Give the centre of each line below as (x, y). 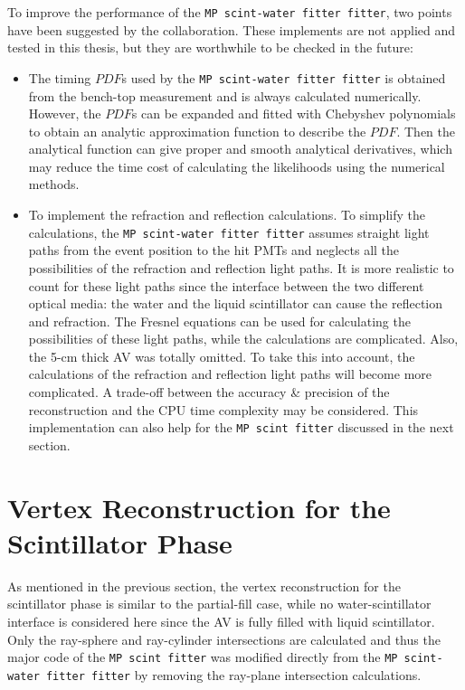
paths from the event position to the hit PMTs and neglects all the (214, 250)
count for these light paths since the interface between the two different (226, 285)
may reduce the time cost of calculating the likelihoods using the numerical (237, 166)
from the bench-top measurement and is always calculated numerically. (225, 95)
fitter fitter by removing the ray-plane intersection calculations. (233, 674)
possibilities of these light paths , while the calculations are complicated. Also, (243, 339)
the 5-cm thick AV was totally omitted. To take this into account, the (222, 356)
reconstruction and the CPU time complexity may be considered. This (223, 409)
